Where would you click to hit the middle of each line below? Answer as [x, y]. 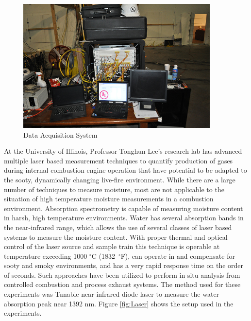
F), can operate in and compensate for [178, 256]
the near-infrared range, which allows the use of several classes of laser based [118, 227]
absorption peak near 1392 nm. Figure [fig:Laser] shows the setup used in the [119, 303]
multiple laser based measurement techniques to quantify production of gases [118, 160]
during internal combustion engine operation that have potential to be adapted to [125, 170]
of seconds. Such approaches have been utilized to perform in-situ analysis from [122, 275]
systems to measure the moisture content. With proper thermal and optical [116, 237]
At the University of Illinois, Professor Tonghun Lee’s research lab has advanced [123, 151]
